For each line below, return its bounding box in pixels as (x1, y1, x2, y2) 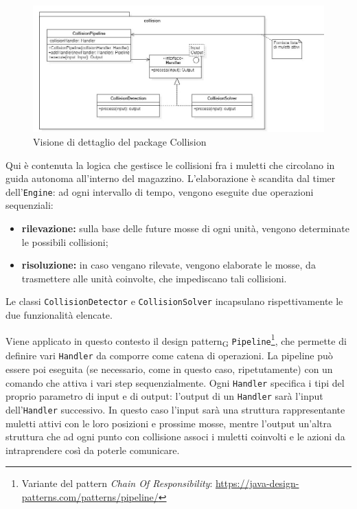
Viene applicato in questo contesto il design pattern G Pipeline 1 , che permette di (5, 331, 347, 350)
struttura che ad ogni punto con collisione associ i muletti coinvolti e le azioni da (5, 429, 345, 444)
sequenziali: (5, 198, 54, 212)
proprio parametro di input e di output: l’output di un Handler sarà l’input (5, 389, 323, 403)
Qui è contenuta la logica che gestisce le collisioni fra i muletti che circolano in (5, 157, 335, 172)
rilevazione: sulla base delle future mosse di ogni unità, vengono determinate (21, 221, 349, 236)
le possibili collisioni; (21, 234, 108, 249)
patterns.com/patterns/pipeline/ (21, 490, 159, 504)
